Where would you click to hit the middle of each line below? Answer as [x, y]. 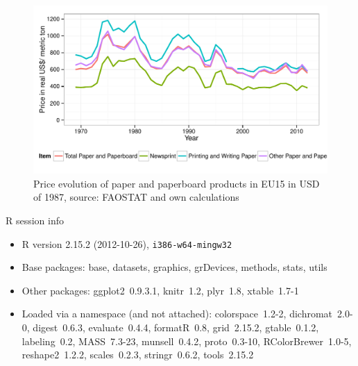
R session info [35, 220]
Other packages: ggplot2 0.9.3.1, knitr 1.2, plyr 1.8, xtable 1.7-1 [160, 290]
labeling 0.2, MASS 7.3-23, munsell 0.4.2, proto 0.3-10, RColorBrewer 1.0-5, [187, 341]
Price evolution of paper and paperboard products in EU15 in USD [177, 183]
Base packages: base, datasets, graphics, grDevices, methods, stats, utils [174, 267]
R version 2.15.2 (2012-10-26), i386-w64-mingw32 [127, 243]
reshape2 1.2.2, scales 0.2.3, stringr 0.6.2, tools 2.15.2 [138, 355]
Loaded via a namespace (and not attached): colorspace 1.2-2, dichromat [177, 314]
